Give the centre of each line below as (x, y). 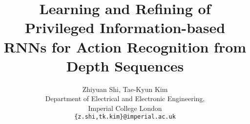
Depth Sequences (125, 65)
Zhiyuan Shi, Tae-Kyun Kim (125, 89)
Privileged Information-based (125, 27)
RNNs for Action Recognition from (125, 46)
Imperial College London (125, 108)
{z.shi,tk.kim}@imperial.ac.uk (125, 117)
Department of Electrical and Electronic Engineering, (125, 98)
